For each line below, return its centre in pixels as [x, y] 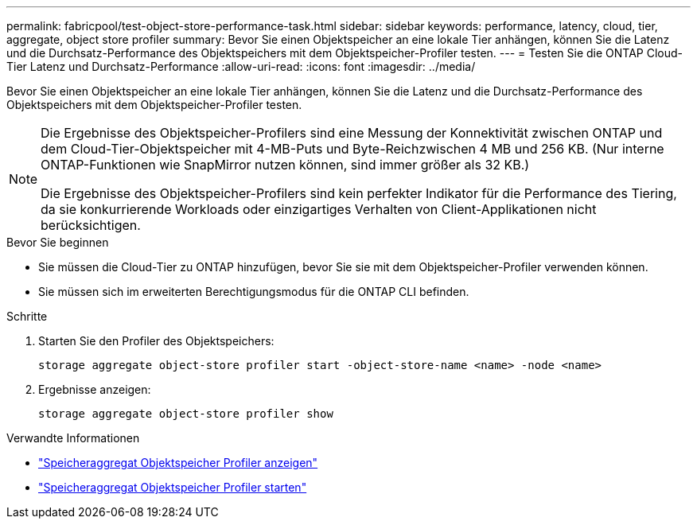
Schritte [27, 316]
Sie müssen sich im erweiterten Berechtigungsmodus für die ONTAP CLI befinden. [254, 292]
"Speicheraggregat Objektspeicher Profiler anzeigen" [178, 463]
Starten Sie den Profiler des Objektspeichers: [156, 341]
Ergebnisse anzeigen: [95, 389]
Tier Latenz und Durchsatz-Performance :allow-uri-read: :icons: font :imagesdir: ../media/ [241, 66]
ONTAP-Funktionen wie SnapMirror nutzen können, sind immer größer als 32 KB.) [285, 165]
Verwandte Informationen [73, 438]
